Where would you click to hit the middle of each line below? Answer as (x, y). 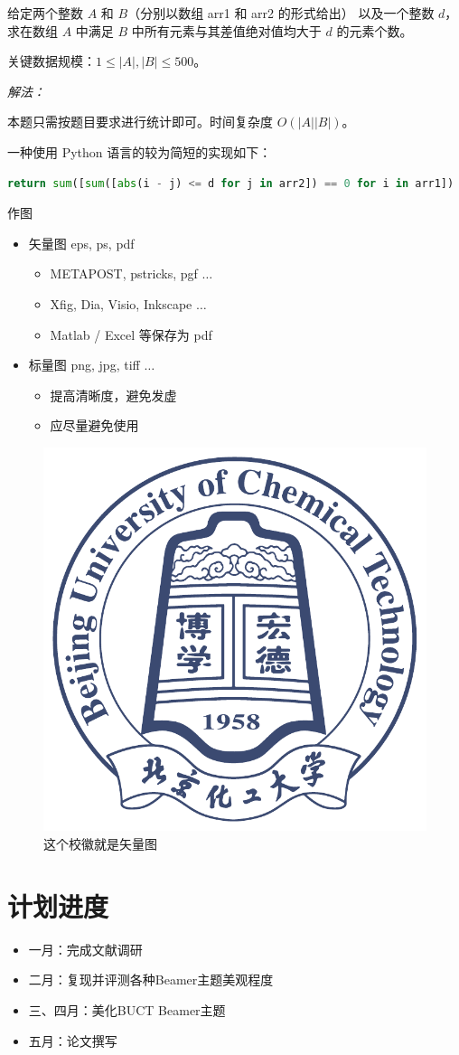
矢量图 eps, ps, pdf (81, 243)
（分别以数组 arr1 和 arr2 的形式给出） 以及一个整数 (281, 13)
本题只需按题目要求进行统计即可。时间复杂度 (140, 122)
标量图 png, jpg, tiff (84, 365)
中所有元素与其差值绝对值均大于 (226, 30)
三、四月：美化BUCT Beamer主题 (127, 1009)
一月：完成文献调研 (85, 949)
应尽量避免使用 (94, 425)
